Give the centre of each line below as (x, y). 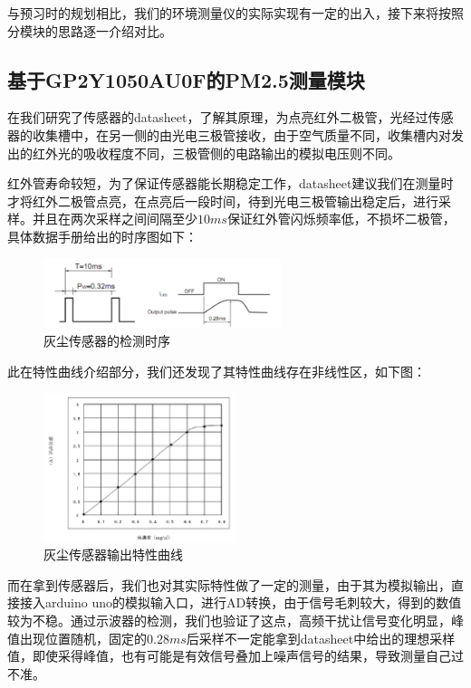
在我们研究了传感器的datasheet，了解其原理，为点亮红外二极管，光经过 (218, 117)
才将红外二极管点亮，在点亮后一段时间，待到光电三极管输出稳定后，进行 (223, 201)
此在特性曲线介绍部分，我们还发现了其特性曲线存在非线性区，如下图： (216, 371)
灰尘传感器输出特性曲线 (113, 554)
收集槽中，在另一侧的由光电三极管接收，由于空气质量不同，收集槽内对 (241, 134)
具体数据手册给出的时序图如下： (102, 236)
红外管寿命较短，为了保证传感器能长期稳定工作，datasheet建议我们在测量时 (231, 183)
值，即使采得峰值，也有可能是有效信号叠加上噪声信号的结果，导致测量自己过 (235, 656)
